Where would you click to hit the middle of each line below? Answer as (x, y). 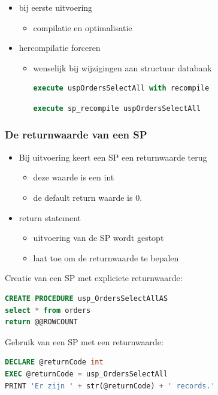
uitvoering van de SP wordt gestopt (99, 238)
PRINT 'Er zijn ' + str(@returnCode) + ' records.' (110, 386)
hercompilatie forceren (60, 48)
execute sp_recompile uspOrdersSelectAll (117, 108)
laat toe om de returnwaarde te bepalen (106, 257)
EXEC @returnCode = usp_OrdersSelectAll (87, 374)
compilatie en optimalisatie (83, 27)
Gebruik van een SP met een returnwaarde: (84, 341)
